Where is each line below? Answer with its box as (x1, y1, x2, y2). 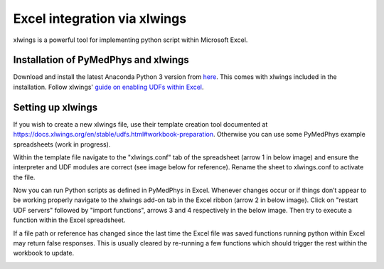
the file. (13, 173, 36, 181)
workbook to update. (13, 249, 75, 258)
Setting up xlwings (13, 101, 98, 113)
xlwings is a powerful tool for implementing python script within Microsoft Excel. (13, 36, 248, 44)
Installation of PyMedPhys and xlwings (13, 54, 190, 66)
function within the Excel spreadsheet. (13, 216, 126, 224)
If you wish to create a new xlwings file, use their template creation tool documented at (13, 120, 268, 128)
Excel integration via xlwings (13, 11, 187, 26)
